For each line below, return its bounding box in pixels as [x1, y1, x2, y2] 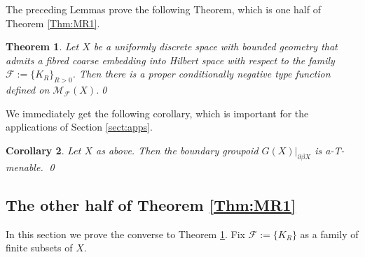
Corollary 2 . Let [6, 142, 81, 157]
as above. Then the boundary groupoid [96, 142, 259, 157]
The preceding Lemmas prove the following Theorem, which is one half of [6, 2, 321, 16]
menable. [6, 159, 43, 174]
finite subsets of [6, 240, 73, 255]
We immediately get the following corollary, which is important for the [6, 105, 309, 120]
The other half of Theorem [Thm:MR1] [6, 193, 296, 215]
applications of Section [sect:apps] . [6, 119, 153, 134]
